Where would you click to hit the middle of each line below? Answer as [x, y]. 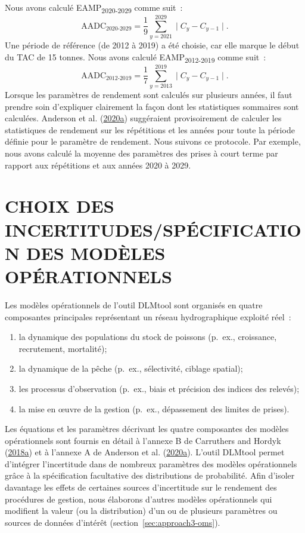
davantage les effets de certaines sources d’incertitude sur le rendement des [141, 487]
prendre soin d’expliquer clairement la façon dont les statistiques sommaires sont [152, 106]
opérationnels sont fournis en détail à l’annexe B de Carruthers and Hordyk [143, 440]
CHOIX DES [60, 206]
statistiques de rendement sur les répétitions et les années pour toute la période [150, 129]
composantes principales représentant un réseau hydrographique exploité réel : [148, 316]
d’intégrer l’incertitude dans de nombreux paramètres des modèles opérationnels [151, 463]
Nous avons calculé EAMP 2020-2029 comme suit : [94, 8]
